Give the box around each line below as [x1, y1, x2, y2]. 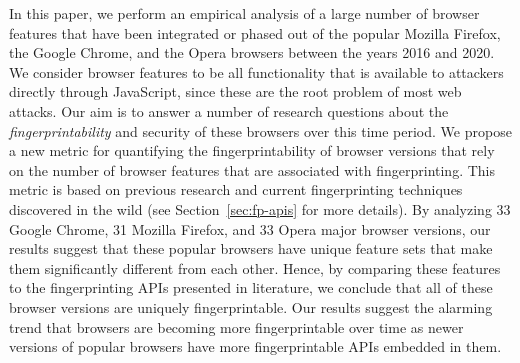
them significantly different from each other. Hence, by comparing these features [9, 257, 501, 278]
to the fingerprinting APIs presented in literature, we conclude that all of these [9, 277, 493, 298]
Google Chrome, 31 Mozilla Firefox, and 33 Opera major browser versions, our [9, 218, 491, 239]
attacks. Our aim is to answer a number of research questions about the [9, 100, 449, 121]
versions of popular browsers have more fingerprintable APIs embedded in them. [9, 336, 502, 357]
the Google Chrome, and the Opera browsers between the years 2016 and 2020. [9, 42, 495, 63]
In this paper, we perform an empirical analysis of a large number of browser [9, 3, 480, 23]
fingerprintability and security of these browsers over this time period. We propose [9, 120, 512, 141]
